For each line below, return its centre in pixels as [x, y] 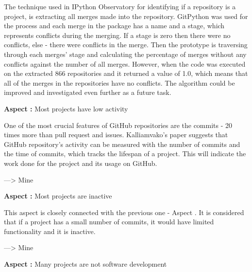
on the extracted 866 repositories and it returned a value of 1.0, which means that [126, 73]
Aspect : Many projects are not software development [85, 264]
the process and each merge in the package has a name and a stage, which [114, 26]
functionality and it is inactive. [50, 231]
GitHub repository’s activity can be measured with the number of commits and [122, 144]
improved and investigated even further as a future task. [88, 92]
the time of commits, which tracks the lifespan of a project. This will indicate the [125, 154]
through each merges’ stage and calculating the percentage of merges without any [125, 54]
